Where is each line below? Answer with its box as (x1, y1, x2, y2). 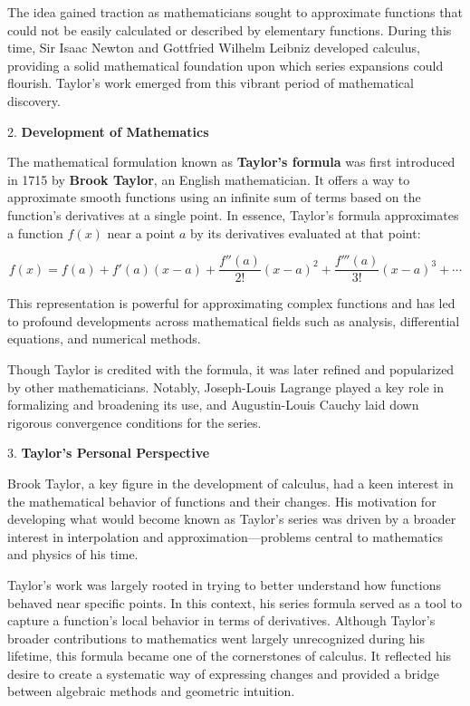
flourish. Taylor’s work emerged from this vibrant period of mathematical (7, 73, 414, 92)
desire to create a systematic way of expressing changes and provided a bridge (7, 663, 439, 682)
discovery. (7, 91, 61, 110)
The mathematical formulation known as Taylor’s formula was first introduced (7, 152, 456, 171)
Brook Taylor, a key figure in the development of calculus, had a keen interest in (7, 473, 454, 492)
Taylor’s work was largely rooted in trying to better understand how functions (7, 575, 441, 594)
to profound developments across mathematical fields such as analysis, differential (7, 311, 460, 330)
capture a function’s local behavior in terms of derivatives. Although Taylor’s (7, 611, 436, 630)
